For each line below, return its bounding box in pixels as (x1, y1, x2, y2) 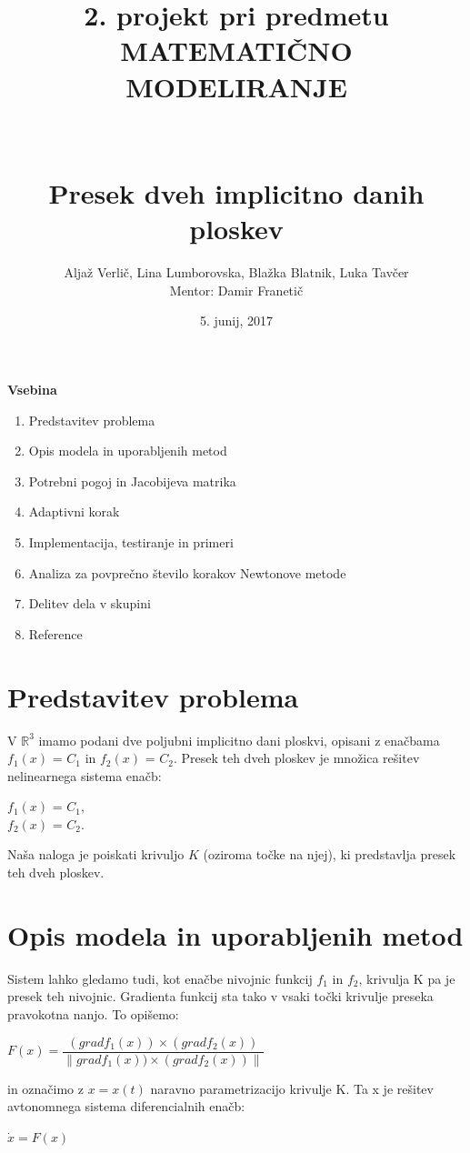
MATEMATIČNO (120, 32, 353, 69)
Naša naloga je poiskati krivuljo (7, 845, 185, 864)
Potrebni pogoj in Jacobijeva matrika (28, 471, 236, 490)
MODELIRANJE (125, 67, 347, 105)
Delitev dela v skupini (28, 594, 151, 613)
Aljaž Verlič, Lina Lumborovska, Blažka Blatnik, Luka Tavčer (64, 263, 409, 282)
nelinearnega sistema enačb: (7, 766, 162, 785)
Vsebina (7, 380, 57, 399)
